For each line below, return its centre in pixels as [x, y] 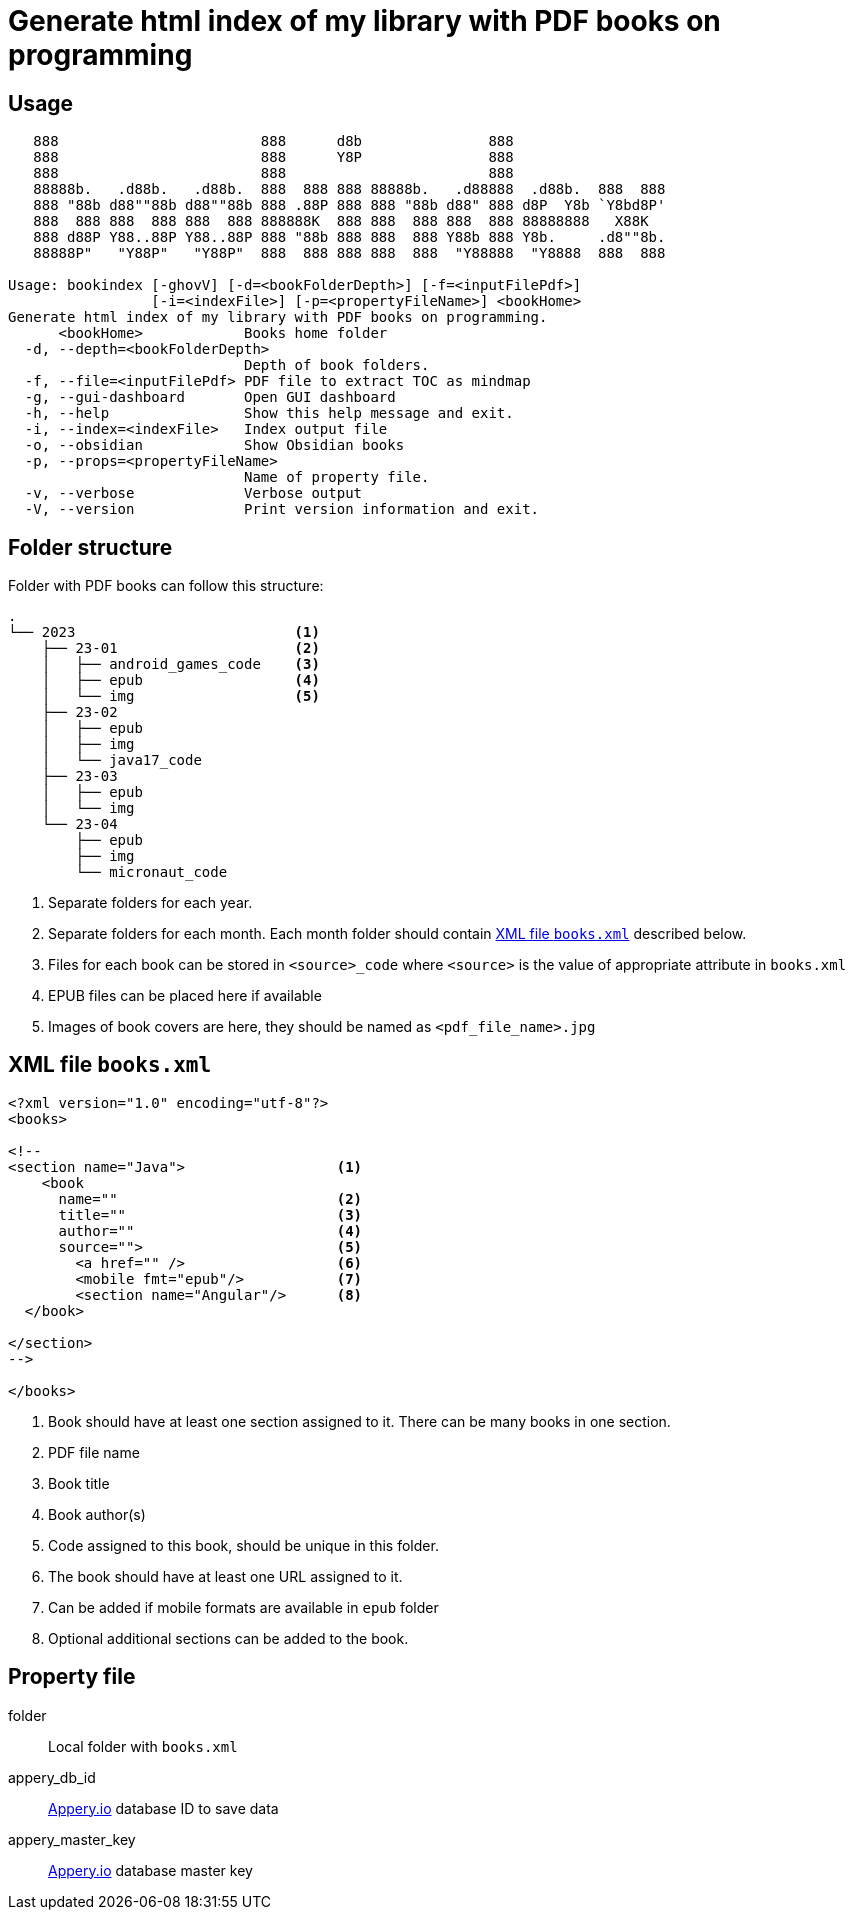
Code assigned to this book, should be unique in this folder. [243, 1545]
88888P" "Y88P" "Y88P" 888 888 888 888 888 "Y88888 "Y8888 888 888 [349, 253]
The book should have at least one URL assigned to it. [225, 1576]
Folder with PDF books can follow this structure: [166, 586]
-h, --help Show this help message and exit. [269, 413]
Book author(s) [97, 1514]
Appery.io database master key [150, 1870]
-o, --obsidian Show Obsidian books [214, 445]
